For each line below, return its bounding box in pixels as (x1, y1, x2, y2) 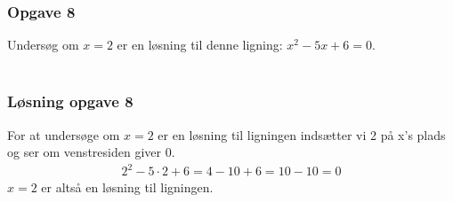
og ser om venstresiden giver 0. (7, 143, 175, 161)
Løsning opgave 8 (7, 90, 133, 113)
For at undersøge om (7, 125, 120, 144)
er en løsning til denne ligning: (117, 35, 283, 54)
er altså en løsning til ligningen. (41, 178, 214, 197)
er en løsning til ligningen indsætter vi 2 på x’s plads (158, 125, 446, 144)
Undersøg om (7, 35, 79, 54)
